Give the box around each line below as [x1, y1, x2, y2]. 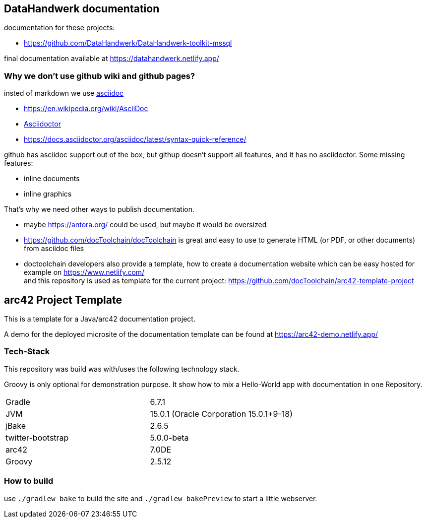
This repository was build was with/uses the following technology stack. [4, 364, 240, 373]
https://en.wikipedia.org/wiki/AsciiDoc [24, 104, 148, 113]
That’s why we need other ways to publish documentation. [4, 205, 195, 214]
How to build [4, 476, 54, 486]
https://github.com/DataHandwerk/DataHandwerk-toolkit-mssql [24, 39, 232, 48]
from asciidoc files [24, 244, 84, 253]
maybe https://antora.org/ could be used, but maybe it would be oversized [24, 220, 267, 229]
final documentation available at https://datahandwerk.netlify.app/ [4, 54, 219, 63]
